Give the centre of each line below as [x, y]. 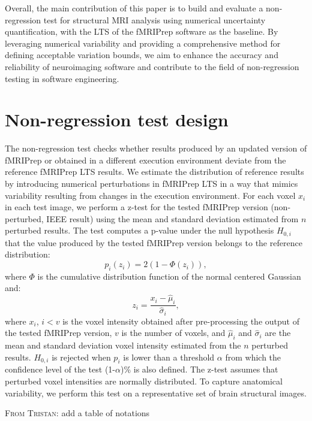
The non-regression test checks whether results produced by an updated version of [156, 148]
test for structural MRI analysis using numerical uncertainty [154, 19]
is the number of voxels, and [173, 333]
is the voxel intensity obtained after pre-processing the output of [181, 321]
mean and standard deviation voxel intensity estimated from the [123, 345]
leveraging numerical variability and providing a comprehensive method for [143, 43]
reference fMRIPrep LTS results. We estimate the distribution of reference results [154, 172]
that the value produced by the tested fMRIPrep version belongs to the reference [154, 242]
